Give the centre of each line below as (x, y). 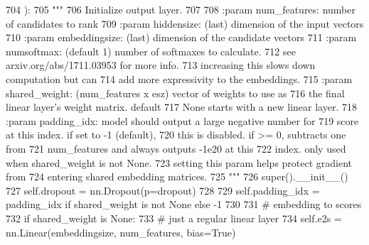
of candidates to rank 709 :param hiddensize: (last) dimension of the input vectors (185, 23)
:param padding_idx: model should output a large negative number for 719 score (182, 120)
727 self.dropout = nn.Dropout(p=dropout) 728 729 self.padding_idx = (163, 190)
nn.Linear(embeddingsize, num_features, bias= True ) (121, 232)
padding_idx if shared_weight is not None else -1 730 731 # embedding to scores (184, 204)
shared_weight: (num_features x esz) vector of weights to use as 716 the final (175, 93)
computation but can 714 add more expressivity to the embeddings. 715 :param (179, 78)
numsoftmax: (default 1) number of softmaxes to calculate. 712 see (151, 51)
